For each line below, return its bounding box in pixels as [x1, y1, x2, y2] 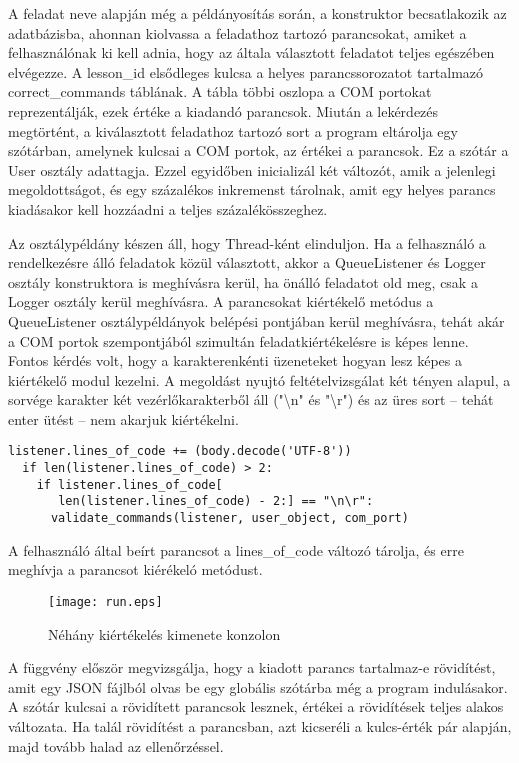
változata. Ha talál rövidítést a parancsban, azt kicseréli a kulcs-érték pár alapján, [8, 715, 512, 736]
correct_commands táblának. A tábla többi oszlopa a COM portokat [8, 81, 432, 102]
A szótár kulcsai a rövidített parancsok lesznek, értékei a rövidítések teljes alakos [8, 696, 504, 717]
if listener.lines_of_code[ [36, 477, 223, 492]
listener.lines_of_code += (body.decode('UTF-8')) [8, 444, 352, 459]
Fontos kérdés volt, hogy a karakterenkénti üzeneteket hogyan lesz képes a [8, 350, 463, 371]
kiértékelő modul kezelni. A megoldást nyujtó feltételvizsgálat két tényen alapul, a [8, 369, 511, 390]
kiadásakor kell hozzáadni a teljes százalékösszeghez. [8, 198, 328, 219]
